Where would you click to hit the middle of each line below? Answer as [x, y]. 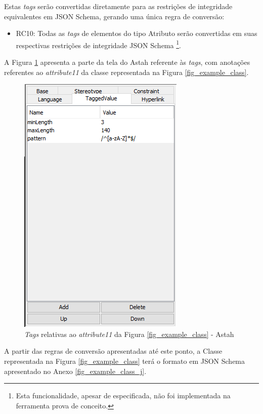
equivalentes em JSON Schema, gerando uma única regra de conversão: [114, 16]
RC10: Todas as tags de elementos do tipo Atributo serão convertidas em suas [137, 33]
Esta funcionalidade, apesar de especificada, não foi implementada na [123, 396]
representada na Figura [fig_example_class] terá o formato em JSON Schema [125, 361]
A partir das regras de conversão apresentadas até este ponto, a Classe [113, 351]
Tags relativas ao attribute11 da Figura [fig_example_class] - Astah [129, 334]
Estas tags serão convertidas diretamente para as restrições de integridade [118, 6]
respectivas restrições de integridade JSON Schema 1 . [98, 44]
